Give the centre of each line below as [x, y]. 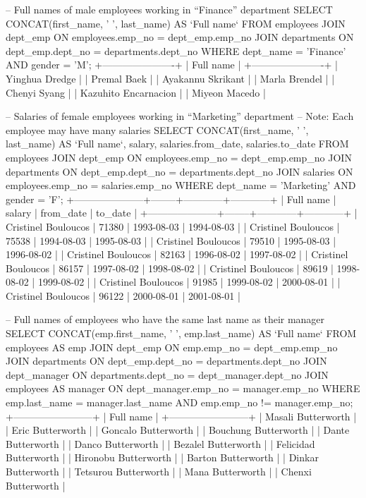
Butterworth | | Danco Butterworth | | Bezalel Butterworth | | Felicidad [160, 443]
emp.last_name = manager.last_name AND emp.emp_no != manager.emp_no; [179, 402]
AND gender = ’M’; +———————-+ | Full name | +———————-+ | [172, 65]
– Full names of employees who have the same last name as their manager [165, 319]
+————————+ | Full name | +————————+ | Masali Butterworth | [181, 416]
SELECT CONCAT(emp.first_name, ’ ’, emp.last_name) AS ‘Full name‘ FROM [181, 333]
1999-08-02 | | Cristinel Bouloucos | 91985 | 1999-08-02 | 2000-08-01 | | [189, 282]
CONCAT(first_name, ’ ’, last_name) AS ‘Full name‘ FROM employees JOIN [176, 23]
